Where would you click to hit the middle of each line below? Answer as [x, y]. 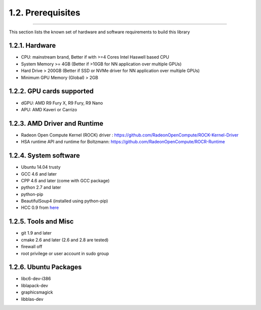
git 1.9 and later [36, 233]
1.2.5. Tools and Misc [41, 222]
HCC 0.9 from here [40, 207]
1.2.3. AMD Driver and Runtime [56, 123]
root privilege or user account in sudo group [65, 253]
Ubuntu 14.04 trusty [41, 167]
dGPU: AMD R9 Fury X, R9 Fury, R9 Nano [62, 103]
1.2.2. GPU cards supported [51, 91]
